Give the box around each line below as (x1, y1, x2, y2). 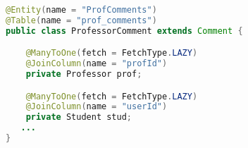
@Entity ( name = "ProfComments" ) (6, 5, 157, 15)
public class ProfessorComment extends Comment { (6, 25, 243, 36)
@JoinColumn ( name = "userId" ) (25, 101, 168, 112)
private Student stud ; (25, 112, 132, 123)
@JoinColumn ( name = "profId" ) (25, 58, 168, 69)
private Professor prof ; (25, 69, 142, 80)
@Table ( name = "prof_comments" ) (6, 15, 157, 25)
